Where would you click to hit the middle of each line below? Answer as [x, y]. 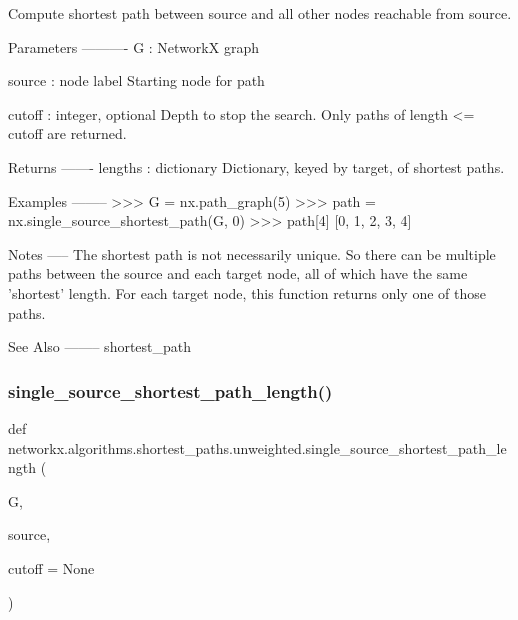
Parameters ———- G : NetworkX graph [133, 46]
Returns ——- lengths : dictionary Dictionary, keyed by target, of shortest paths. [256, 166]
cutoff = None [51, 567]
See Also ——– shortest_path [100, 346]
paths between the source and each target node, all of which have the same [238, 273]
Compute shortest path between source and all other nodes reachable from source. [260, 13]
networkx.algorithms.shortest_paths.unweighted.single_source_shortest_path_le [257, 447]
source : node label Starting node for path [136, 80]
